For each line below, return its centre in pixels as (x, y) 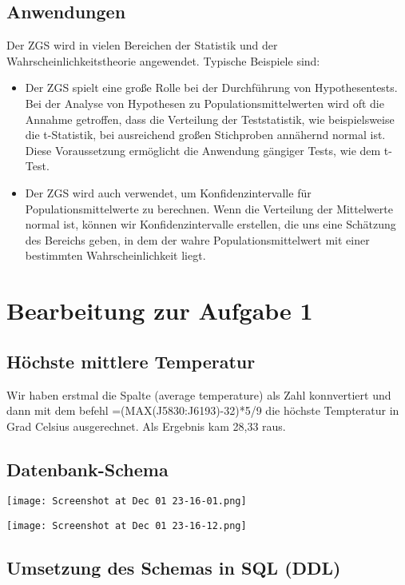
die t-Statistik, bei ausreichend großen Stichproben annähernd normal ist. (205, 135)
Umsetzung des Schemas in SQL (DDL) (174, 568)
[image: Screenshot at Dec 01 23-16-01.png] (127, 501)
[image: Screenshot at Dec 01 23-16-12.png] (127, 526)
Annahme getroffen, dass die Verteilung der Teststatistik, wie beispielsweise (210, 119)
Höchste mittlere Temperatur (131, 361)
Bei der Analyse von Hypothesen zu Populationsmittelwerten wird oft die (204, 103)
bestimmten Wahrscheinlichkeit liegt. (115, 255)
